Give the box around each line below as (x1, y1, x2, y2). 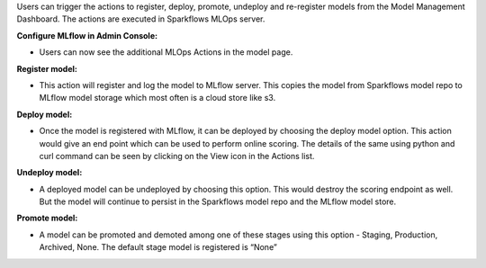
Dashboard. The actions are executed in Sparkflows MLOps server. (16, 13, 265, 24)
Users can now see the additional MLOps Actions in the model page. (39, 47, 293, 58)
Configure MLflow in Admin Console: (16, 30, 157, 40)
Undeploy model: (16, 167, 83, 178)
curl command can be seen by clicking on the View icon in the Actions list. (39, 150, 315, 161)
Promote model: (16, 212, 78, 224)
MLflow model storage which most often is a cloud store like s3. (39, 93, 276, 103)
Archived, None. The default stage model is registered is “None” (39, 242, 278, 253)
